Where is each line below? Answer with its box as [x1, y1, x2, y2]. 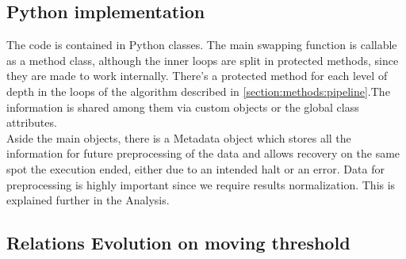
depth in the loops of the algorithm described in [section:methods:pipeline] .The [6, 82, 390, 99]
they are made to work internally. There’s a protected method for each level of [6, 67, 388, 84]
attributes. [6, 114, 57, 131]
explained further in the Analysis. [6, 192, 170, 208]
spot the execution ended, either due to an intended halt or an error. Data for [6, 160, 385, 177]
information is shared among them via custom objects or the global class [6, 98, 359, 115]
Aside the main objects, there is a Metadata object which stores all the [6, 129, 351, 146]
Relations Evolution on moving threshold [6, 230, 350, 255]
